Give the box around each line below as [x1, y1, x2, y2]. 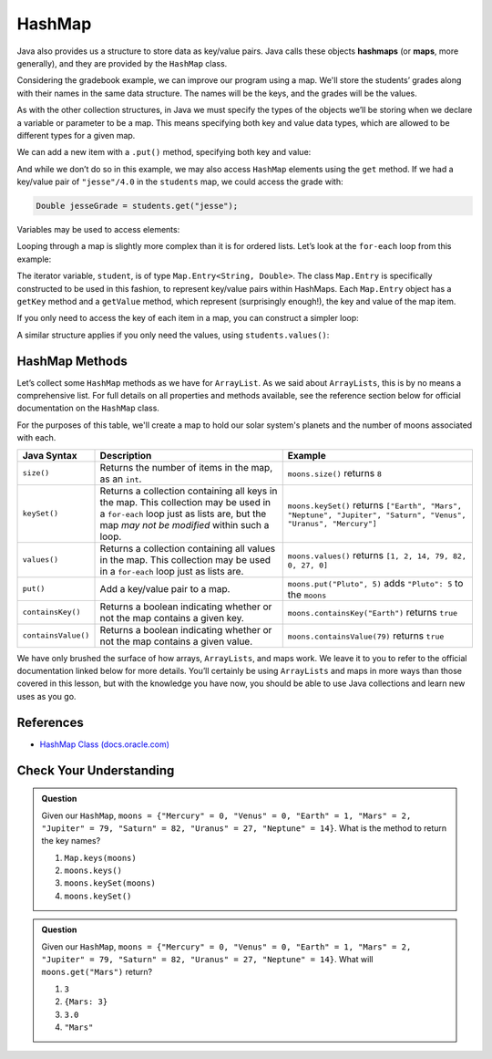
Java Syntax [22, 449, 77, 462]
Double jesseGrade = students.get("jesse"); [36, 201, 239, 212]
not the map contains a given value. [99, 635, 253, 648]
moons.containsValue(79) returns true [287, 629, 445, 642]
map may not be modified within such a [99, 518, 270, 531]
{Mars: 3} [64, 997, 108, 1007]
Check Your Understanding [16, 763, 175, 778]
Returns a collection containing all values [99, 542, 276, 555]
